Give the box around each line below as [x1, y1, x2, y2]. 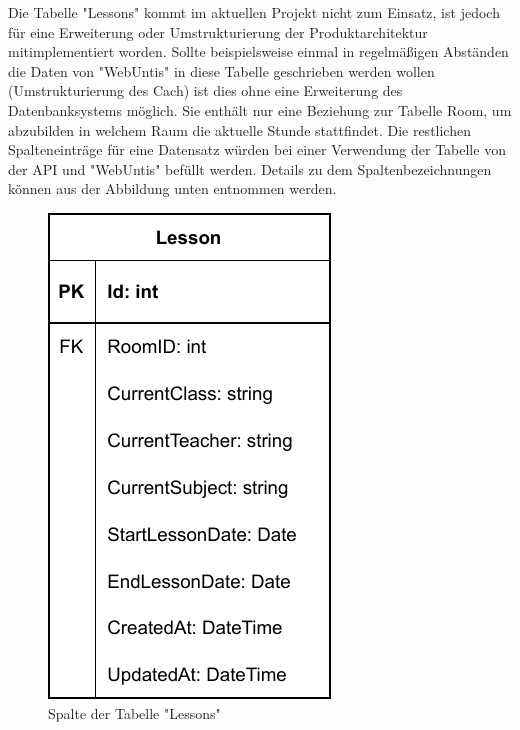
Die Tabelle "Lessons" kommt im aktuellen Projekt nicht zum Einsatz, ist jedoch [8, 2, 500, 22]
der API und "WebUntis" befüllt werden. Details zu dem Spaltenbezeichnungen [8, 158, 492, 179]
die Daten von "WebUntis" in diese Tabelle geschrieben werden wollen [8, 60, 435, 81]
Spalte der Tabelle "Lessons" [48, 702, 221, 723]
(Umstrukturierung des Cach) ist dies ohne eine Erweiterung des [8, 80, 403, 101]
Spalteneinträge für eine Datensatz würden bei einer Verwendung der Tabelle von [8, 139, 506, 160]
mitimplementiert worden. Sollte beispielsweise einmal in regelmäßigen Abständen [8, 41, 509, 62]
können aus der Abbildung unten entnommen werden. [8, 178, 337, 199]
